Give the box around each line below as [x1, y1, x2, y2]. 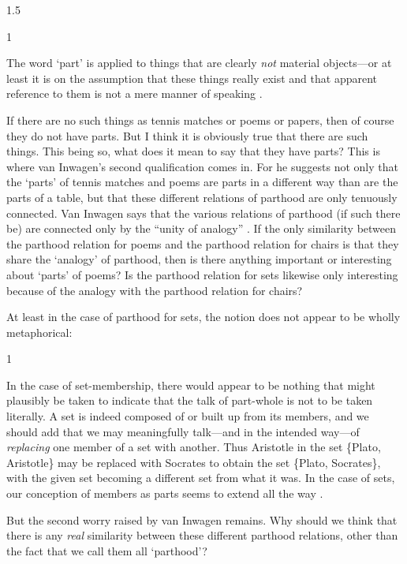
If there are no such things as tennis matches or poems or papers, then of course [6, 111, 394, 128]
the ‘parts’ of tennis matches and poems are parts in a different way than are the [6, 174, 398, 190]
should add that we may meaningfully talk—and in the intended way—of [6, 423, 360, 439]
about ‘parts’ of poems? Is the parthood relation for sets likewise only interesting [6, 266, 398, 282]
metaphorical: [6, 323, 73, 340]
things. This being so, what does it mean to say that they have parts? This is [6, 143, 380, 159]
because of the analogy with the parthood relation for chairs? [6, 282, 303, 298]
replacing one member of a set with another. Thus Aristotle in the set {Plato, [6, 439, 381, 455]
